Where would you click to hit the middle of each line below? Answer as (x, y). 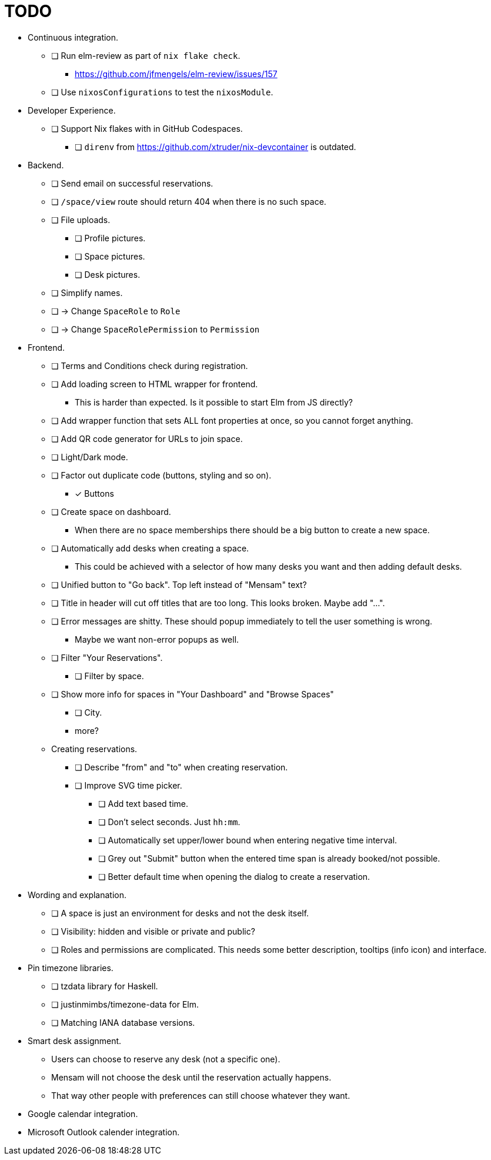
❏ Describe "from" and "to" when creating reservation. (181, 767)
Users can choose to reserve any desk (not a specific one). (166, 1059)
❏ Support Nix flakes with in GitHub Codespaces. (147, 128)
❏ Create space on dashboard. (111, 511)
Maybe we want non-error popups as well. (157, 639)
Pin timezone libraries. (71, 968)
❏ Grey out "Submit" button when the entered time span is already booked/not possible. (269, 858)
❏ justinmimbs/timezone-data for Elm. (125, 1004)
